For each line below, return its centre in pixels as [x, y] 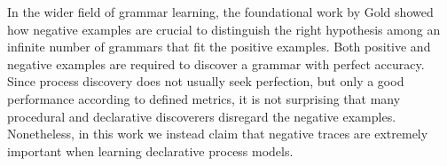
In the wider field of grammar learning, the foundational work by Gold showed [220, 12]
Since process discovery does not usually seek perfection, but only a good [206, 81]
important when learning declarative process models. [150, 150]
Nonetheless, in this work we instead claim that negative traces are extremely [218, 134]
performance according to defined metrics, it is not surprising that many [204, 98]
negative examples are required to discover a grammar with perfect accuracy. [216, 63]
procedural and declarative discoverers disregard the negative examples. [202, 116]
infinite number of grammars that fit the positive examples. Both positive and [219, 47]
